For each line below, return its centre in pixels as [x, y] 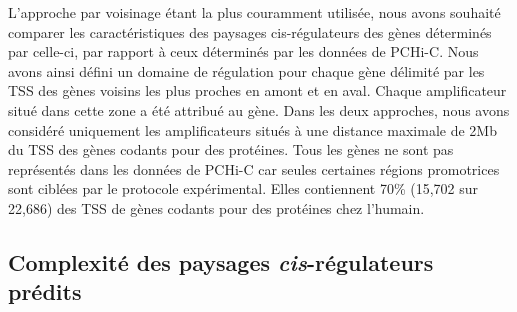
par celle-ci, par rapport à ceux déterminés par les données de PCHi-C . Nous [243, 51]
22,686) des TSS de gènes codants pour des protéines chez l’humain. [216, 207]
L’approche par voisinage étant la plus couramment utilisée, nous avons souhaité [254, 12]
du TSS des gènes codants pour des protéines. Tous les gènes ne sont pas [231, 149]
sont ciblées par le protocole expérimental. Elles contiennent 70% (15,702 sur [243, 188]
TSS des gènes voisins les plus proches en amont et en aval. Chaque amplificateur [257, 90]
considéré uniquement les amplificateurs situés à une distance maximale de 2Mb [252, 129]
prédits [45, 291]
